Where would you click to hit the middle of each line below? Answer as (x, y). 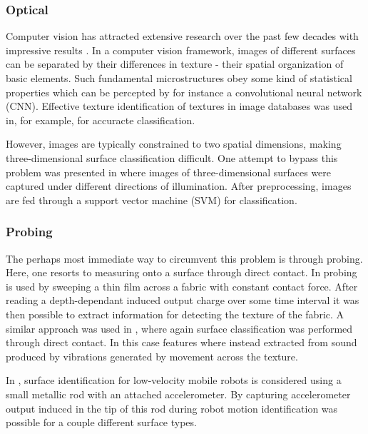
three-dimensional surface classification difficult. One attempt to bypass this (172, 157)
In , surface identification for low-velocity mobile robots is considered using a (174, 380)
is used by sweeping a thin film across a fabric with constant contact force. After (182, 286)
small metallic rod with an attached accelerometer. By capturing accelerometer (178, 394)
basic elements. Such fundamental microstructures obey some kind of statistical (179, 78)
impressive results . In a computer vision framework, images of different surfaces (181, 50)
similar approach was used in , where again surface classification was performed (179, 328)
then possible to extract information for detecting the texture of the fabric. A (175, 314)
